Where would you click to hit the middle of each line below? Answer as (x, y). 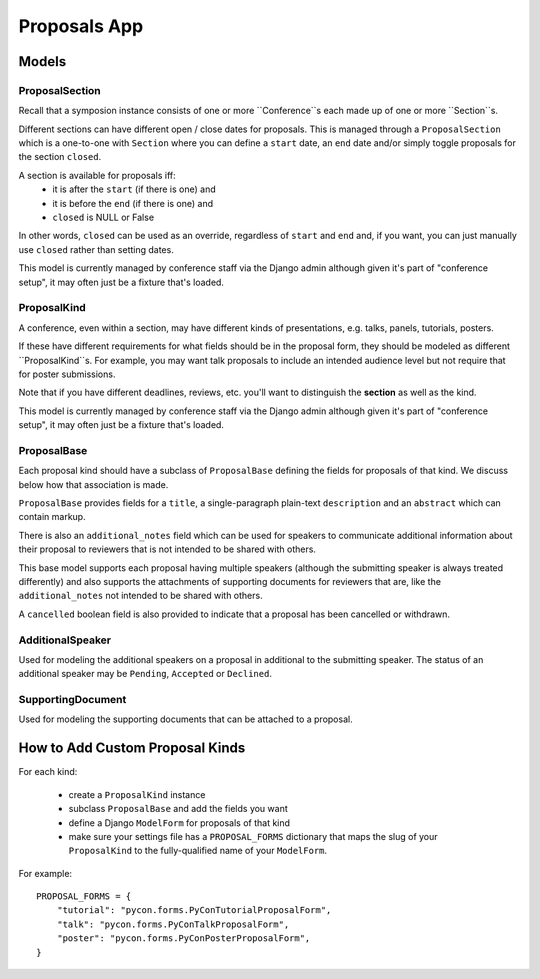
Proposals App (81, 26)
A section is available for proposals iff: (97, 175)
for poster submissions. (67, 374)
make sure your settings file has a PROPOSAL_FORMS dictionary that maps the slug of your (253, 836)
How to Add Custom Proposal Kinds (132, 748)
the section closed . (60, 157)
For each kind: (48, 772)
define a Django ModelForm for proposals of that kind (179, 822)
